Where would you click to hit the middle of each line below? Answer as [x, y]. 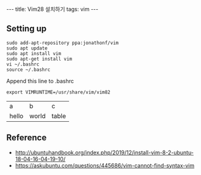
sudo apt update [27, 48]
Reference [27, 138]
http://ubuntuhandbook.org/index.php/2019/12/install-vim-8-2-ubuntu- [104, 152]
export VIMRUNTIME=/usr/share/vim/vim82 [59, 92]
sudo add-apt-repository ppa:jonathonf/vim [63, 43]
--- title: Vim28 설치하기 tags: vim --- [53, 9]
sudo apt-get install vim [39, 59]
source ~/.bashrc [28, 69]
